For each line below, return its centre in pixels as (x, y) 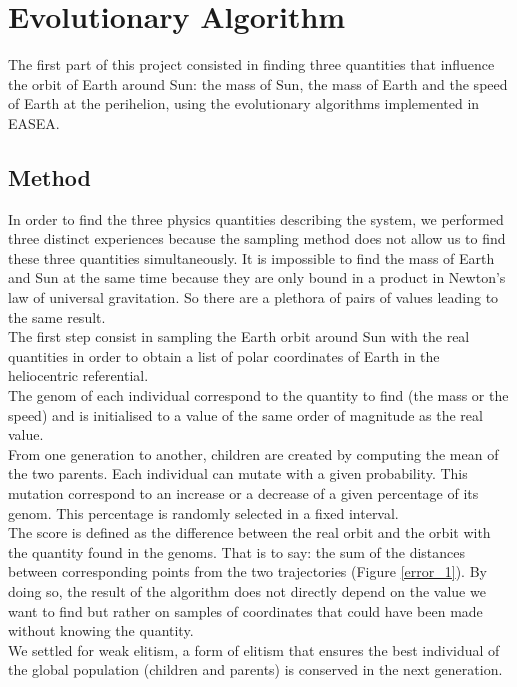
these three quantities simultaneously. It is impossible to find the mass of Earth (251, 257)
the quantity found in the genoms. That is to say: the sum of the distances (237, 551)
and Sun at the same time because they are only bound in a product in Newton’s (257, 277)
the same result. (57, 316)
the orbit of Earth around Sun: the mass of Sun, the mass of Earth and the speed (258, 83)
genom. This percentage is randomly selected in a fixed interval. (203, 512)
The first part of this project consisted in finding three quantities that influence (251, 64)
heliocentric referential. (78, 375)
